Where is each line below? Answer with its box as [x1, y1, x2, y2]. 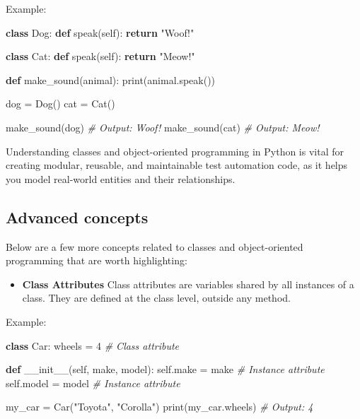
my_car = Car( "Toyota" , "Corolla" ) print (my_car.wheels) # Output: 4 [6, 399, 313, 414]
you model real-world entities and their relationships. [6, 171, 236, 186]
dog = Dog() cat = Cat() [6, 96, 115, 111]
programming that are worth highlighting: [6, 253, 187, 268]
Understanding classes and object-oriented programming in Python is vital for [6, 143, 344, 158]
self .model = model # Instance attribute [6, 375, 180, 390]
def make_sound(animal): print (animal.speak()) [6, 72, 216, 87]
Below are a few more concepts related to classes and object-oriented [6, 239, 303, 254]
